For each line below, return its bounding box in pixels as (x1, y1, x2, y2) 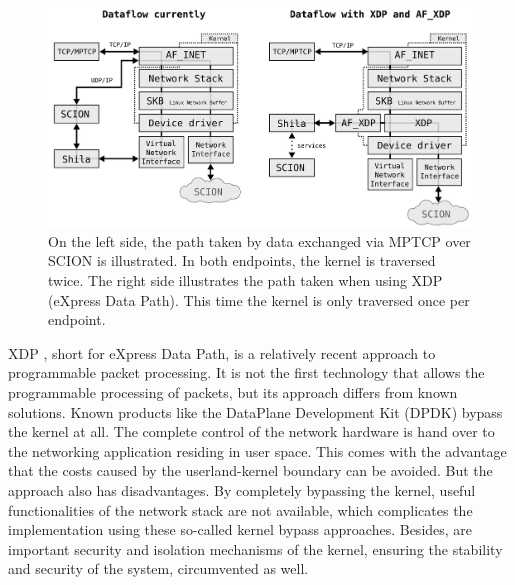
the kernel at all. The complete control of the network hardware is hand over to (8, 421, 495, 442)
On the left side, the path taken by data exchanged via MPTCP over (48, 230, 471, 251)
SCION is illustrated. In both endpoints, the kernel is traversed (48, 250, 436, 271)
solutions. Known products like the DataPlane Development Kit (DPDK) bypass (8, 401, 503, 422)
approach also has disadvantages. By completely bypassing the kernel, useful (8, 479, 476, 500)
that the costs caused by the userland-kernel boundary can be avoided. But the (8, 460, 493, 481)
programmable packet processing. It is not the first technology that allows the (8, 362, 485, 383)
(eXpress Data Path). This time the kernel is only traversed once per (48, 289, 470, 310)
